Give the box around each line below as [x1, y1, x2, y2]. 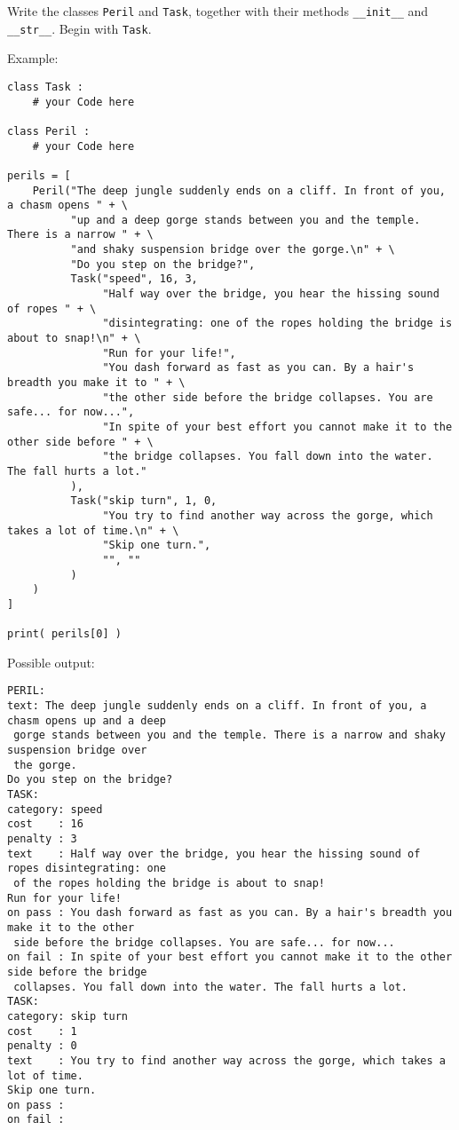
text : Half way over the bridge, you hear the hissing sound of [7, 847, 421, 860]
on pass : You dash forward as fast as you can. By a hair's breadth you [7, 906, 453, 920]
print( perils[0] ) [7, 628, 122, 641]
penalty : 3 [7, 833, 77, 845]
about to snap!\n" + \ [7, 332, 141, 345]
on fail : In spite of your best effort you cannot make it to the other [7, 951, 453, 964]
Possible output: [7, 652, 95, 671]
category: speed [7, 802, 103, 816]
